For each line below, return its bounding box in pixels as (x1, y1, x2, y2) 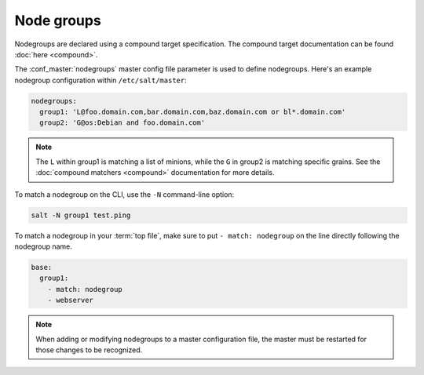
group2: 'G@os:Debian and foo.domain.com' (39, 118, 206, 127)
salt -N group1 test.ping (31, 210, 131, 220)
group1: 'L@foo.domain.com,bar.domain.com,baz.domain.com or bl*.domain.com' (39, 107, 346, 117)
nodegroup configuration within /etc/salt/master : (14, 75, 188, 85)
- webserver (47, 296, 94, 305)
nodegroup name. (14, 242, 72, 251)
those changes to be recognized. (35, 345, 143, 355)
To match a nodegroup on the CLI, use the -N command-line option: (14, 189, 235, 199)
